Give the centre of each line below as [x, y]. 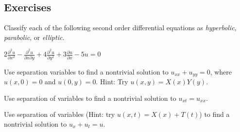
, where [221, 71]
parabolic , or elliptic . [34, 37]
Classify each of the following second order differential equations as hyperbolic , [120, 28]
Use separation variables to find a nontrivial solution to [86, 71]
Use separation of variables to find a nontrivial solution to [90, 98]
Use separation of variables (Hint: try [60, 114]
